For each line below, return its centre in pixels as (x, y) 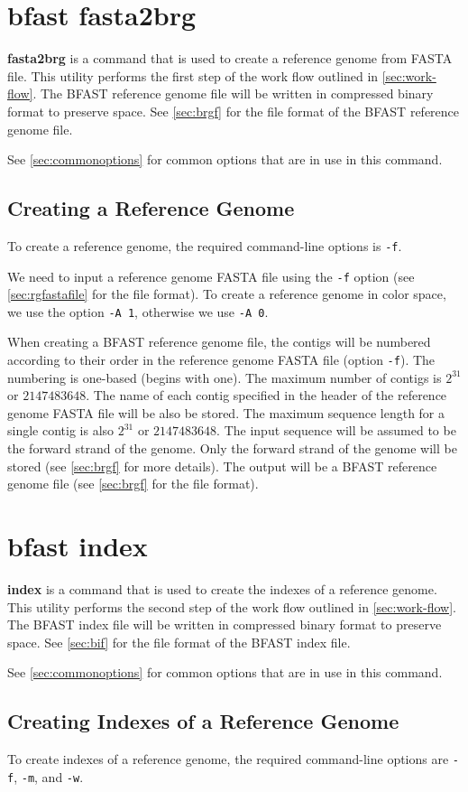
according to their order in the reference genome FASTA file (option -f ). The (221, 360)
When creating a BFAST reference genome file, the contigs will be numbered (219, 342)
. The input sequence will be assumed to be (336, 430)
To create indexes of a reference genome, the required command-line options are (228, 759)
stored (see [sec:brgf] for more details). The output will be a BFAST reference (222, 466)
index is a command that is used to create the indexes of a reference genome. (222, 588)
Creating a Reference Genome (151, 208)
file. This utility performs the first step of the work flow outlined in (193, 75)
